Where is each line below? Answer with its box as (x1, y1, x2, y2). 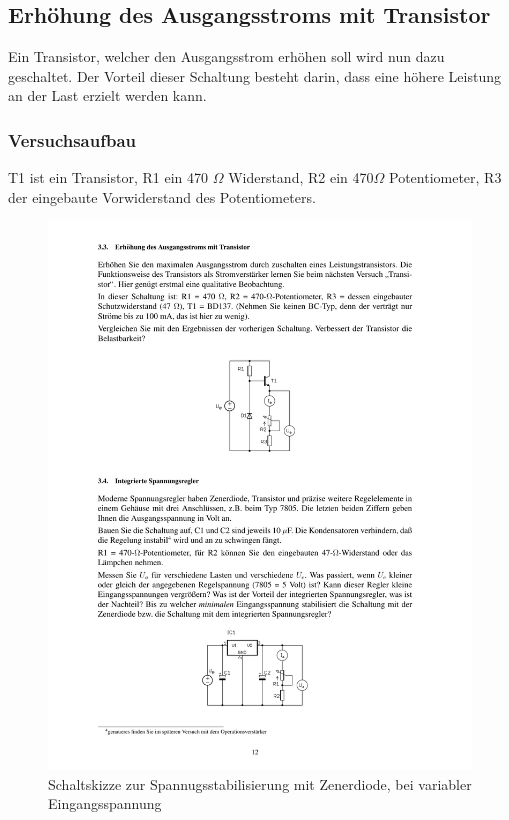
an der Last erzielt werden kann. (8, 85, 207, 106)
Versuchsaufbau (8, 127, 137, 152)
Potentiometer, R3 (388, 167, 502, 188)
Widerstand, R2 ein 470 (228, 167, 374, 188)
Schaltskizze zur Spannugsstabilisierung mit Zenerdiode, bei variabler (48, 773, 472, 794)
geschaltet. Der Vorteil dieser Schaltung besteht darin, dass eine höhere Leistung (8, 65, 501, 86)
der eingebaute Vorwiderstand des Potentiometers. (8, 186, 316, 207)
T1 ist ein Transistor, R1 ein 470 (8, 167, 208, 188)
